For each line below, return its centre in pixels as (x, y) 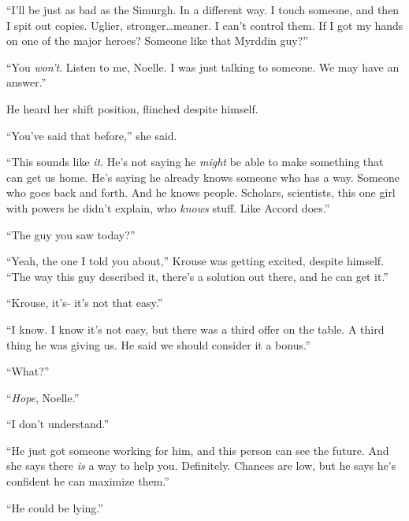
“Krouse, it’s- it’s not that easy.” (85, 303)
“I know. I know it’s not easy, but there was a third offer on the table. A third (195, 329)
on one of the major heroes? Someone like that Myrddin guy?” (157, 41)
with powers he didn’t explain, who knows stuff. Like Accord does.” (168, 207)
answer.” (26, 82)
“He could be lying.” (55, 507)
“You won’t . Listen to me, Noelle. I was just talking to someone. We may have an (203, 67)
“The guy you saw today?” (71, 234)
